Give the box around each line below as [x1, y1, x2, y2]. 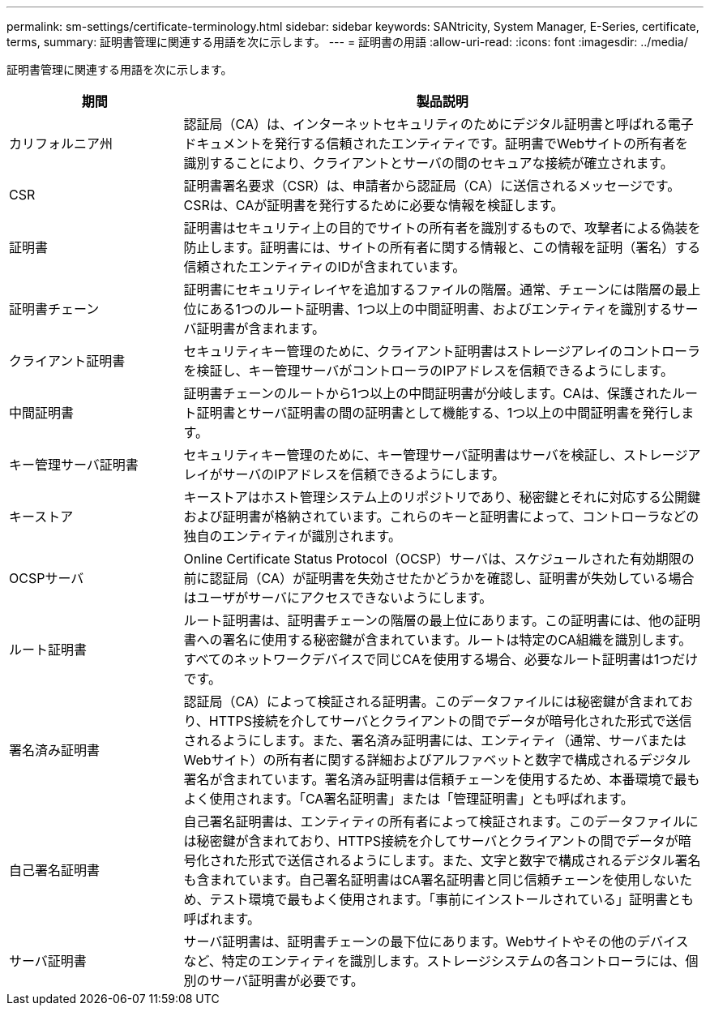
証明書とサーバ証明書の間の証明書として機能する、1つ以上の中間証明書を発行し [196, 405, 682, 421]
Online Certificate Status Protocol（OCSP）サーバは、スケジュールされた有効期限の [183, 551, 695, 567]
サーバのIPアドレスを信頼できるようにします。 [222, 466, 505, 482]
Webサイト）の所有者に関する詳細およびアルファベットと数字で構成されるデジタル [183, 752, 691, 768]
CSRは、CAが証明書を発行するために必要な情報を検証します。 [183, 197, 564, 213]
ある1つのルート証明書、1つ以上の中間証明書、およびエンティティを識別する [209, 301, 673, 317]
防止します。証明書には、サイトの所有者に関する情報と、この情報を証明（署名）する [183, 239, 701, 255]
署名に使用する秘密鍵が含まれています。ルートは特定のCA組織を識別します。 [222, 632, 692, 648]
